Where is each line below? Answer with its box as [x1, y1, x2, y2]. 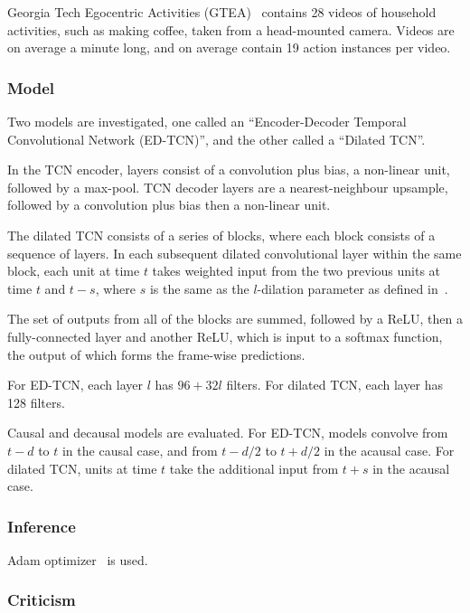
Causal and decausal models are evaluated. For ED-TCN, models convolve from [7, 423, 448, 442]
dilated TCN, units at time [7, 458, 157, 477]
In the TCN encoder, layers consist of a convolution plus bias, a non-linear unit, [7, 160, 450, 179]
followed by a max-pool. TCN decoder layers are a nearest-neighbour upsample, [7, 177, 448, 196]
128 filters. [7, 392, 65, 411]
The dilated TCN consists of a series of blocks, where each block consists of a [7, 225, 436, 244]
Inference [7, 514, 76, 537]
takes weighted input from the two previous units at [152, 261, 441, 280]
